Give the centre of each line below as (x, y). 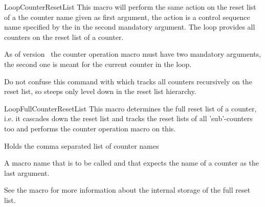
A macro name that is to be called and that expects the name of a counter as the (132, 163)
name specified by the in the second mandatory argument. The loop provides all (130, 27)
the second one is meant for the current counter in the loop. (98, 64)
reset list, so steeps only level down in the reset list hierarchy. (100, 91)
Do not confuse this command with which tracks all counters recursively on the (128, 81)
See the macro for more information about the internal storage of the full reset (127, 190)
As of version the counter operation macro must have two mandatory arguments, (133, 54)
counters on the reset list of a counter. (64, 37)
